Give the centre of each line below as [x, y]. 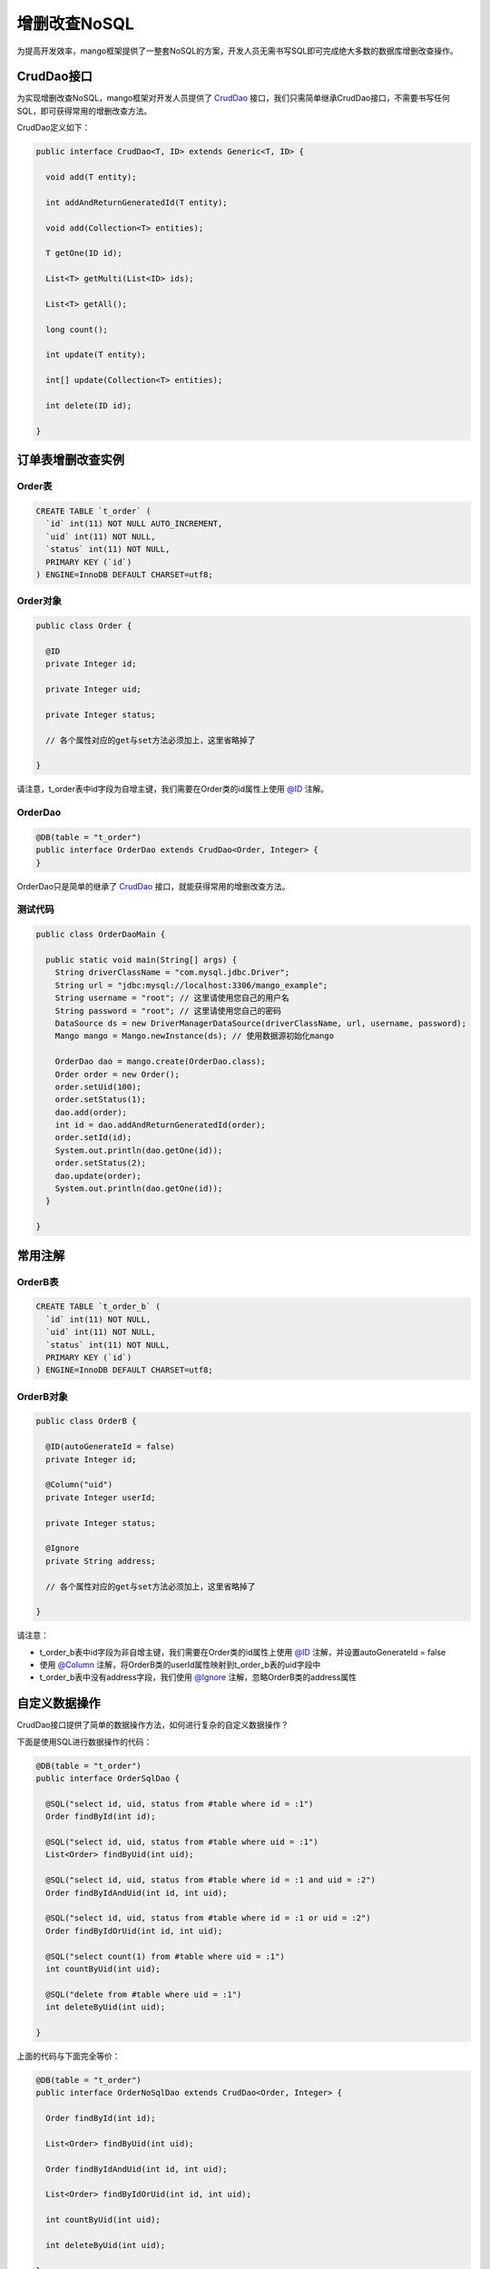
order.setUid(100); [98, 1086]
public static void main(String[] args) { [142, 959]
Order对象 [39, 601]
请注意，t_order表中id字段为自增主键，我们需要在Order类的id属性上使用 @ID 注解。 [173, 789]
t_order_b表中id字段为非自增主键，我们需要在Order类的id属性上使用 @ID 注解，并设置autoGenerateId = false [243, 1652]
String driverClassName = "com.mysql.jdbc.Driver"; [172, 972]
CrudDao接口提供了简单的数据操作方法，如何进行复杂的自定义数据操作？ [153, 1725]
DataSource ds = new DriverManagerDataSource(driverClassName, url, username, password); [261, 1023]
